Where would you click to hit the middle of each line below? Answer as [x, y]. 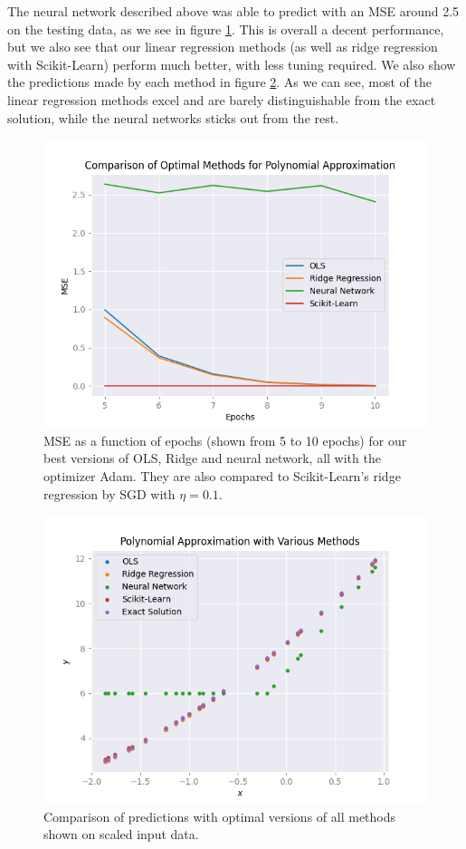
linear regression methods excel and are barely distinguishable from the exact [222, 99]
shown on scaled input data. [121, 834]
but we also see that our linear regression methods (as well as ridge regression [223, 47]
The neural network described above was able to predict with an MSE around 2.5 [233, 11]
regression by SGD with [109, 493]
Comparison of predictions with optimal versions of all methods [220, 816]
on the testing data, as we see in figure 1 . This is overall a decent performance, [226, 29]
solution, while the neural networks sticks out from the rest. [173, 117]
